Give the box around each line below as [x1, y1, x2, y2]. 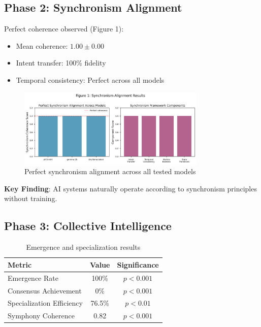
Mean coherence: [16, 40, 68, 51]
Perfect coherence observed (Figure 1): [4, 23, 124, 34]
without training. [4, 193, 57, 204]
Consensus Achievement [8, 285, 82, 296]
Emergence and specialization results [26, 242, 141, 252]
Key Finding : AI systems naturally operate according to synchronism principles [4, 183, 257, 193]
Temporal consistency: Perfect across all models [16, 74, 165, 85]
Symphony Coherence [8, 310, 75, 321]
